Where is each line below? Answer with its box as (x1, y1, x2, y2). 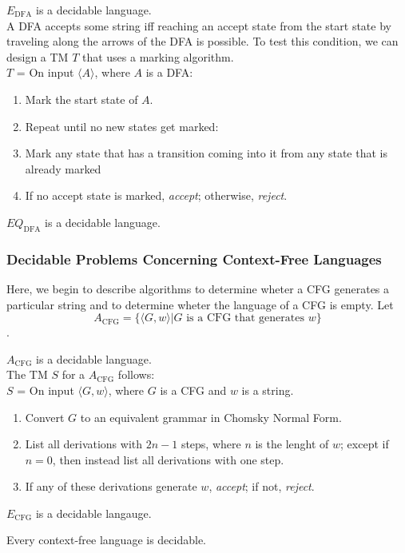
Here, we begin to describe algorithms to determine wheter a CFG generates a (6, 280, 390, 296)
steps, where (181, 436, 241, 452)
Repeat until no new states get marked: (25, 117, 219, 134)
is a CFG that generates (186, 312, 304, 324)
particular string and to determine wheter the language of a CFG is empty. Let (6, 296, 394, 312)
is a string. (241, 381, 294, 398)
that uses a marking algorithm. (81, 48, 234, 65)
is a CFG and (160, 381, 227, 398)
